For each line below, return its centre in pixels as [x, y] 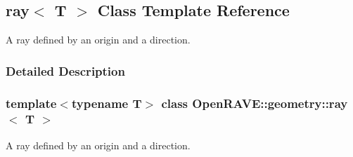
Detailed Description [65, 70]
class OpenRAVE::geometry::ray [255, 103]
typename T [107, 103]
